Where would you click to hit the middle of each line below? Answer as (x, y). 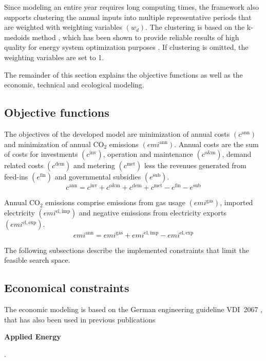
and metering (94, 165)
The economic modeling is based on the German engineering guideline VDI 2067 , (133, 309)
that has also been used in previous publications (80, 319)
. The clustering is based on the (195, 27)
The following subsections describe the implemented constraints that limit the (127, 250)
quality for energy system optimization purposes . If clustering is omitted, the (126, 47)
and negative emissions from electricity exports (153, 213)
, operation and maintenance (148, 154)
